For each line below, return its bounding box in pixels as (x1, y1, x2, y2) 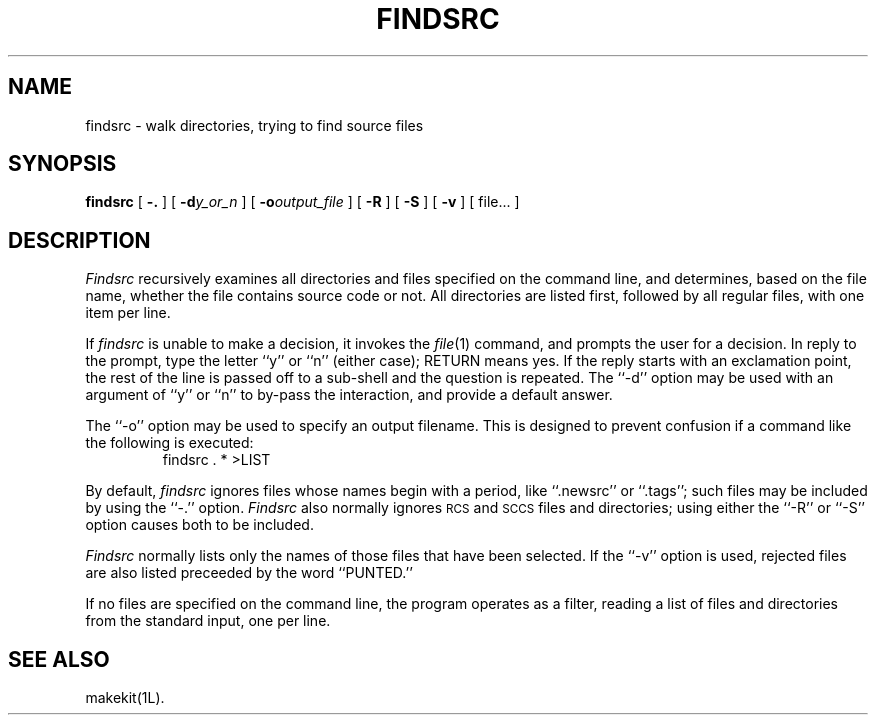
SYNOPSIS (8, 151, 117, 177)
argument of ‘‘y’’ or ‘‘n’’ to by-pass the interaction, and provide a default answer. (85, 386, 613, 404)
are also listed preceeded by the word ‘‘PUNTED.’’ (85, 564, 413, 582)
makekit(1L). (85, 689, 165, 707)
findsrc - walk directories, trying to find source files (85, 116, 424, 134)
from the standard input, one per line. (85, 612, 331, 630)
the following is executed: (85, 434, 254, 452)
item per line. (85, 304, 171, 322)
